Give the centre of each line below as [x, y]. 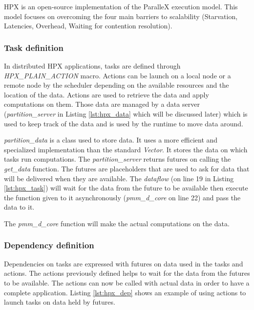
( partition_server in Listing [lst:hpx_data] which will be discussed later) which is [126, 113]
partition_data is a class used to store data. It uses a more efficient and [111, 140]
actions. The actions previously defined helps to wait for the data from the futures [127, 273]
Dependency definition [49, 245]
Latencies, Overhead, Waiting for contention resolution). [88, 26]
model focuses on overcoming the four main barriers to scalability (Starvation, [121, 16]
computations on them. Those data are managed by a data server [102, 104]
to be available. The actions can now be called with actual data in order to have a [127, 282]
